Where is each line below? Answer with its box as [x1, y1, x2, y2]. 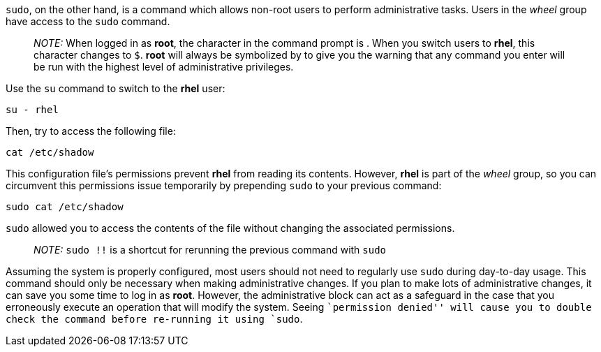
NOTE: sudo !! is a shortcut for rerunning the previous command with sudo [34, 244, 387, 256]
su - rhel [6, 104, 59, 115]
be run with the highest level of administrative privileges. [34, 61, 294, 73]
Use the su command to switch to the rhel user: [6, 82, 225, 94]
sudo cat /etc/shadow [6, 201, 124, 212]
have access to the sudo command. [6, 15, 170, 27]
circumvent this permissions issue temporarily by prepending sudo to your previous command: [6, 179, 442, 191]
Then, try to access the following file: [6, 125, 176, 137]
